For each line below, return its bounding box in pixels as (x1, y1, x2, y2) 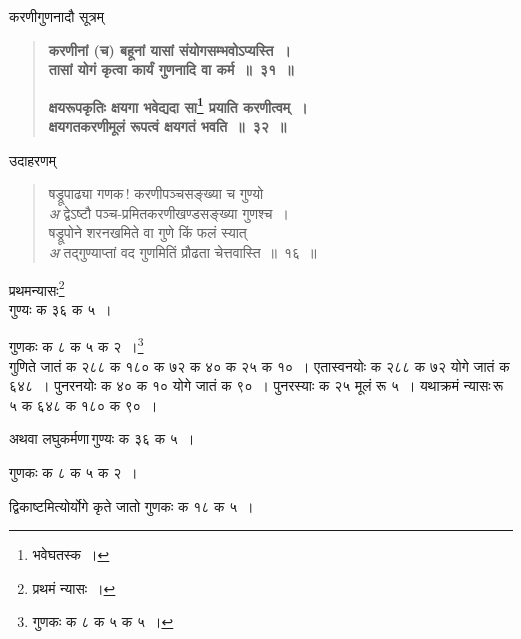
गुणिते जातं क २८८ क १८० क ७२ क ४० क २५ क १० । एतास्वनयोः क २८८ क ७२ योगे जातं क (9, 355, 510, 376)
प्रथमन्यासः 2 (9, 276, 65, 300)
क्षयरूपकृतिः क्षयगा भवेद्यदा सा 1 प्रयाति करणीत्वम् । (48, 93, 308, 117)
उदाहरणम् (9, 149, 56, 170)
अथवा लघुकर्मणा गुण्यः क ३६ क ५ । (9, 428, 195, 449)
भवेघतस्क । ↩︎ (32, 544, 110, 565)
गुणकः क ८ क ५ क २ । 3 (9, 333, 144, 357)
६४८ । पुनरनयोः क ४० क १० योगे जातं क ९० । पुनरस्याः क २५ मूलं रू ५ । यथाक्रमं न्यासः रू (9, 375, 504, 396)
